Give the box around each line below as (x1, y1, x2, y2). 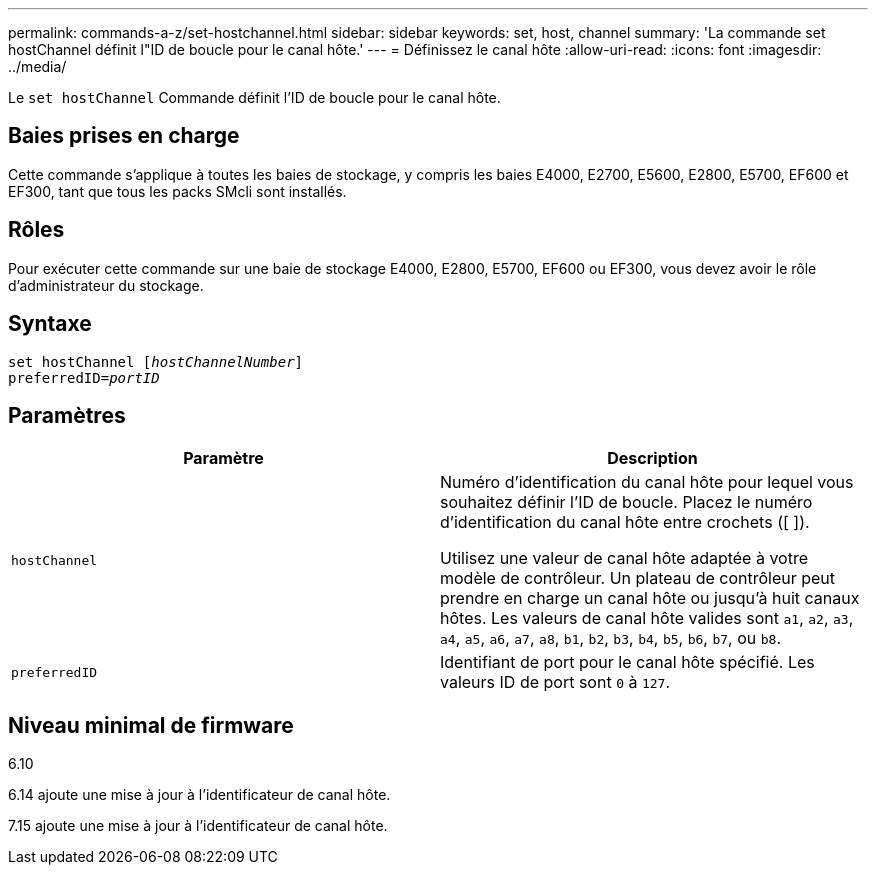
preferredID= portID (8, 369, 160, 386)
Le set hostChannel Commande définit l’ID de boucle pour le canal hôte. (8, 89, 501, 106)
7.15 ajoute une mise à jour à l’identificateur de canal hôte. (8, 817, 388, 835)
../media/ (8, 58, 67, 75)
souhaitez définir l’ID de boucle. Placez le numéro (440, 492, 813, 513)
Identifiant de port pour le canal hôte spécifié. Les (440, 652, 815, 673)
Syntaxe (8, 311, 92, 337)
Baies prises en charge (8, 123, 240, 149)
